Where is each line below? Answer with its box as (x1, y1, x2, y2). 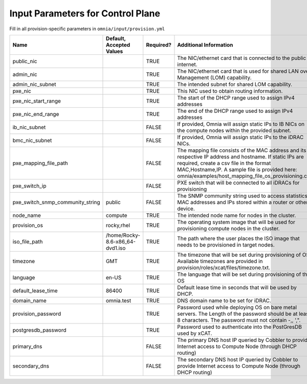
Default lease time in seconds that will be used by (177, 284, 297, 291)
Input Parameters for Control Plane (9, 8, 161, 19)
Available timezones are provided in (177, 257, 263, 265)
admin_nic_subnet (12, 80, 56, 88)
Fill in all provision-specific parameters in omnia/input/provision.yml (9, 26, 165, 32)
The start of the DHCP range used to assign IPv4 (177, 94, 295, 101)
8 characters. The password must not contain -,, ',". (177, 316, 301, 324)
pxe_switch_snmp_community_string (12, 198, 100, 206)
